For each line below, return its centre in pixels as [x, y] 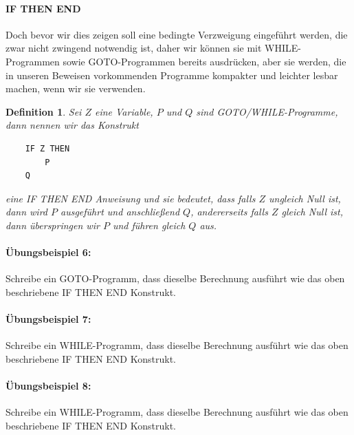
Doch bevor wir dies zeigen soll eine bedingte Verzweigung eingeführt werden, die [177, 34]
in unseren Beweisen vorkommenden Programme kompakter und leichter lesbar [172, 75]
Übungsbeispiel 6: [48, 252]
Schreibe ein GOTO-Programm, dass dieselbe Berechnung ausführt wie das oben [175, 278]
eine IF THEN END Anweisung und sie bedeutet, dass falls [131, 198]
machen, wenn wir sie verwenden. [76, 88]
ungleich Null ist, [305, 198]
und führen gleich [149, 225]
